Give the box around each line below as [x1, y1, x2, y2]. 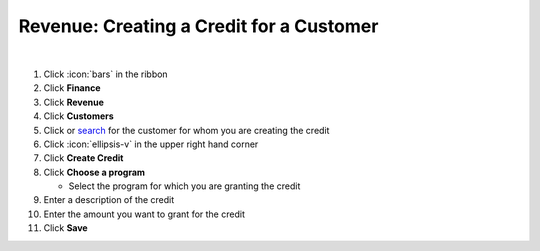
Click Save [43, 222, 89, 234]
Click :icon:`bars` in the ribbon [43, 68, 169, 80]
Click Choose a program [43, 166, 145, 178]
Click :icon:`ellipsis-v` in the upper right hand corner [43, 138, 259, 150]
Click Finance [43, 82, 101, 94]
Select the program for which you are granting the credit [68, 180, 301, 192]
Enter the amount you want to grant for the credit [43, 208, 245, 220]
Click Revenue [43, 96, 105, 108]
